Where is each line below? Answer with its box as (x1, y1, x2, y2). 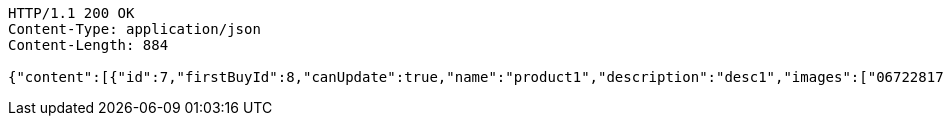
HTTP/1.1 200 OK (8, 5, 135, 21)
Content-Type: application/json (8, 21, 261, 37)
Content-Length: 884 (8, 37, 169, 53)
